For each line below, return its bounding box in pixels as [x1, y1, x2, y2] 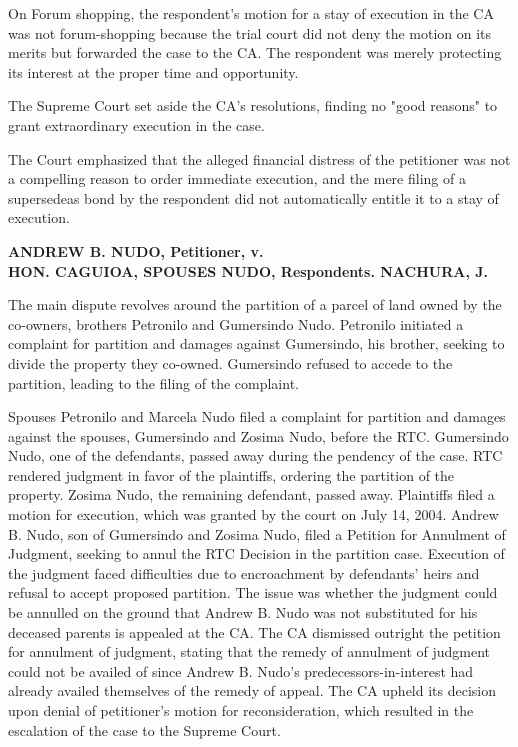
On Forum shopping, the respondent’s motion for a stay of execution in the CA [8, 3, 494, 23]
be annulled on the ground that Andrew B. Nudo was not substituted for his [8, 602, 478, 623]
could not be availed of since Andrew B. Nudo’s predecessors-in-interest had [8, 660, 474, 681]
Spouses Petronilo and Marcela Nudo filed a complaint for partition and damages [8, 406, 506, 427]
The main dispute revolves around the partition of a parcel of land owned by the [8, 294, 502, 315]
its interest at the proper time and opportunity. [8, 61, 299, 82]
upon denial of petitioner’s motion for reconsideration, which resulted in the [8, 700, 474, 720]
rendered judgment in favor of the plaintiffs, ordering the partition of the [8, 464, 455, 485]
